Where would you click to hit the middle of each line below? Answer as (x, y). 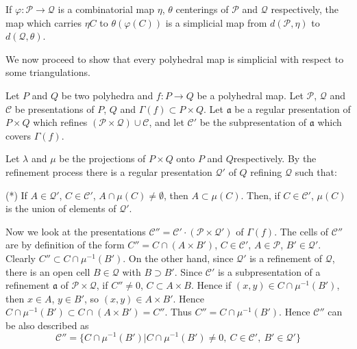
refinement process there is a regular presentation (109, 171)
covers (19, 135)
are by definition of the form (65, 245)
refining (266, 171)
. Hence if (211, 285)
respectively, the (305, 9)
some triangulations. (48, 72)
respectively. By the (275, 158)
